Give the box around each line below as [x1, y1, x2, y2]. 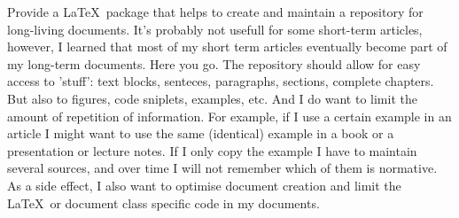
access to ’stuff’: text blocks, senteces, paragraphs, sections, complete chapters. [7, 72, 434, 90]
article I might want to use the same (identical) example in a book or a [7, 124, 394, 143]
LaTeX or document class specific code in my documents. [7, 193, 320, 212]
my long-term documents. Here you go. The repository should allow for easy [7, 54, 421, 73]
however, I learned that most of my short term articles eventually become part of [7, 37, 447, 56]
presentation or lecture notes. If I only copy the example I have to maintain [7, 141, 417, 160]
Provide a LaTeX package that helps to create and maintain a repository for [7, 3, 424, 20]
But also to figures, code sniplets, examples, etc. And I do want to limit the [7, 89, 417, 107]
